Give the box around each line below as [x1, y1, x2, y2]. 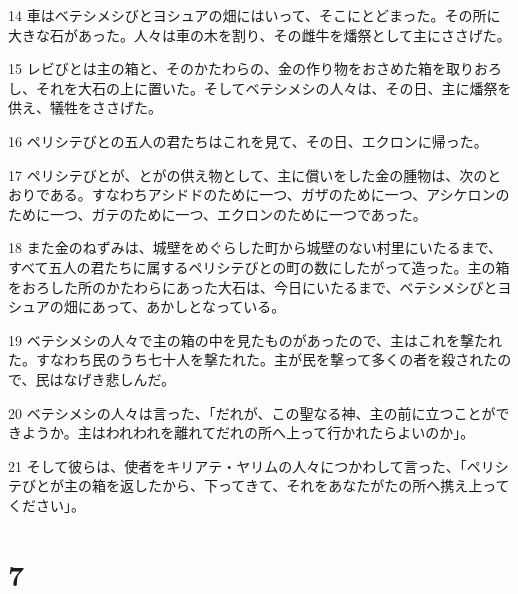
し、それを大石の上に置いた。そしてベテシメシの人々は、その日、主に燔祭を [8, 77, 512, 98]
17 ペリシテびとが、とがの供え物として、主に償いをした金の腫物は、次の [8, 164, 488, 185]
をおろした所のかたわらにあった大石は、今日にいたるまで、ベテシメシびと [8, 276, 498, 297]
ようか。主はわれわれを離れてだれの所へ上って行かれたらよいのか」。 [21, 422, 475, 443]
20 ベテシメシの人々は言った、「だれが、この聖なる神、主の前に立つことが [8, 402, 496, 423]
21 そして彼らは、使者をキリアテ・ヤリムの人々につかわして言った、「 [8, 455, 467, 476]
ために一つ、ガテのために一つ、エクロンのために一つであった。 [8, 203, 427, 224]
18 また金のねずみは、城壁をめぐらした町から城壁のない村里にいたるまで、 [8, 237, 503, 258]
